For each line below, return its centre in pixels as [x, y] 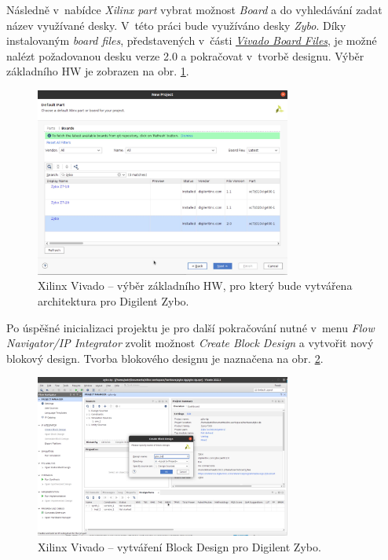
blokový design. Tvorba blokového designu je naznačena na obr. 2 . [165, 358]
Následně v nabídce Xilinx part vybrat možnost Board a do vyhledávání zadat [194, 9]
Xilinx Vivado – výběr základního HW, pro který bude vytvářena [195, 285]
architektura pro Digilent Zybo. [113, 300]
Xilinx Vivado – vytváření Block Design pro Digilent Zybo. [179, 546]
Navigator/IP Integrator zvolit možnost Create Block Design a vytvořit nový [190, 343]
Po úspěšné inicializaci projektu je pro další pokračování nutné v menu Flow [190, 327]
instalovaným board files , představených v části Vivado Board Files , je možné [192, 40]
